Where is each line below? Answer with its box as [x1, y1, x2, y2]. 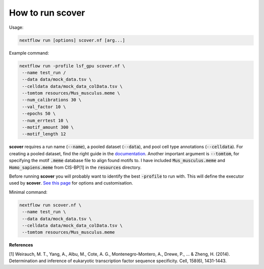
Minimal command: [9, 189, 47, 195]
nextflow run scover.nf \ [19, 202, 82, 207]
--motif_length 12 [22, 131, 66, 137]
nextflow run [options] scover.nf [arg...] [19, 37, 126, 43]
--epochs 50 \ [22, 111, 56, 117]
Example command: [9, 50, 49, 56]
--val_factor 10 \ [22, 104, 66, 109]
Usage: [9, 24, 24, 30]
